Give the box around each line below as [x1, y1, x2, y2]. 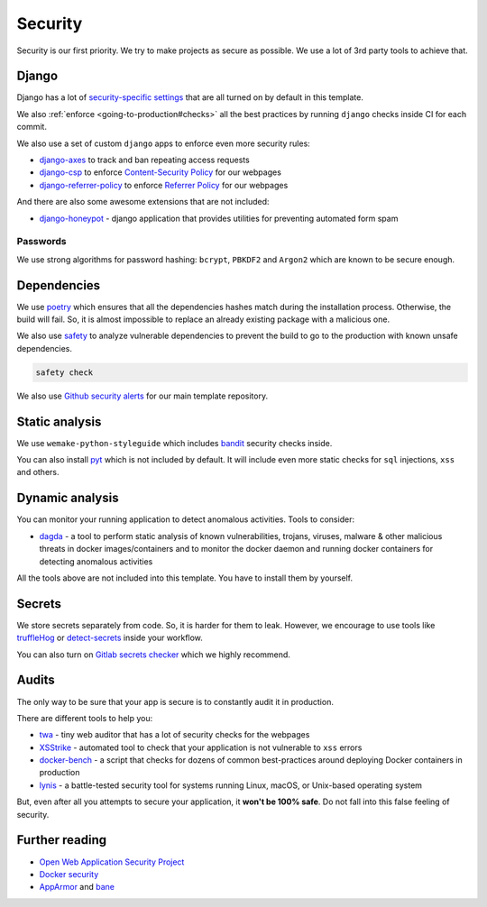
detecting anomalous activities [39, 555, 153, 567]
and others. [16, 467, 60, 478]
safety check [35, 367, 94, 378]
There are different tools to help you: [16, 712, 153, 723]
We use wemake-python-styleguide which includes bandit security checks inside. [16, 437, 333, 448]
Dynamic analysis [16, 490, 119, 506]
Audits [16, 673, 55, 688]
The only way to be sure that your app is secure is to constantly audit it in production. [16, 696, 334, 707]
